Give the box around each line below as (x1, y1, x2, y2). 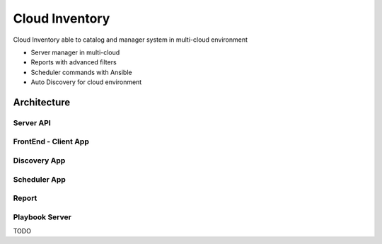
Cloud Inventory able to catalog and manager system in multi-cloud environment (13, 35, 248, 44)
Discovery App (13, 156, 66, 165)
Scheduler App (13, 174, 66, 184)
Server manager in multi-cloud (30, 48, 120, 57)
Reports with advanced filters (30, 58, 117, 66)
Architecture (13, 96, 71, 108)
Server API (13, 117, 51, 127)
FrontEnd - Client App (13, 136, 90, 146)
